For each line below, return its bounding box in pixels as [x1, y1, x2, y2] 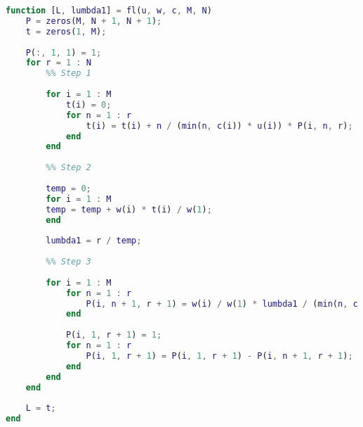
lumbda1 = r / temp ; [46, 236, 142, 246]
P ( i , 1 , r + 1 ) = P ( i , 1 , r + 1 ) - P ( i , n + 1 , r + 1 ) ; [86, 350, 353, 361]
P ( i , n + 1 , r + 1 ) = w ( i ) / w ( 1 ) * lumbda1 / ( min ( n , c [86, 298, 358, 309]
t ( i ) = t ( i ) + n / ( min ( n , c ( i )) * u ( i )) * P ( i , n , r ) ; [86, 120, 353, 131]
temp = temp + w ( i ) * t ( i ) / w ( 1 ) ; [46, 204, 212, 215]
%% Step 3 [46, 257, 91, 267]
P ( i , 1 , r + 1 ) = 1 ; [65, 330, 162, 340]
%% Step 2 [46, 162, 91, 173]
